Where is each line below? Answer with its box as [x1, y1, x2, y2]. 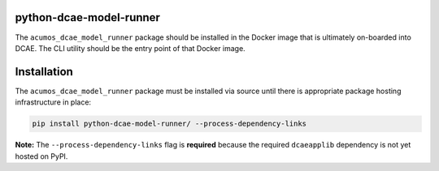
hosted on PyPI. [15, 151, 68, 161]
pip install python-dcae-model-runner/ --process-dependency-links [32, 119, 307, 129]
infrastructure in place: [15, 97, 92, 107]
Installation [15, 65, 73, 79]
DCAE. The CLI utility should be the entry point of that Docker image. [15, 43, 246, 53]
